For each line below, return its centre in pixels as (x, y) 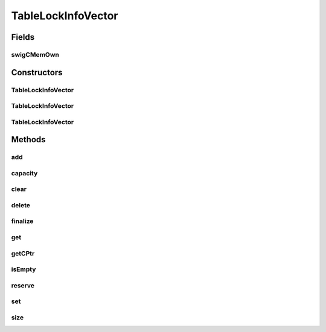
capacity (24, 173)
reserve (23, 285)
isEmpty (24, 269)
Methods (28, 139)
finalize (22, 221)
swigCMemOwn (35, 54)
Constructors (37, 72)
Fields (23, 37)
